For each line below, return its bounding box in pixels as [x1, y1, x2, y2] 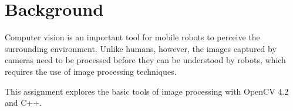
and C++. [5, 96, 42, 109]
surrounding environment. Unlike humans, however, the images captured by [5, 42, 277, 54]
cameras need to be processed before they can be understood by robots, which [5, 54, 286, 66]
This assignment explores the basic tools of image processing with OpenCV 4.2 [5, 85, 289, 97]
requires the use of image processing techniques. [5, 65, 177, 77]
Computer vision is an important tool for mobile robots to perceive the [5, 31, 260, 43]
